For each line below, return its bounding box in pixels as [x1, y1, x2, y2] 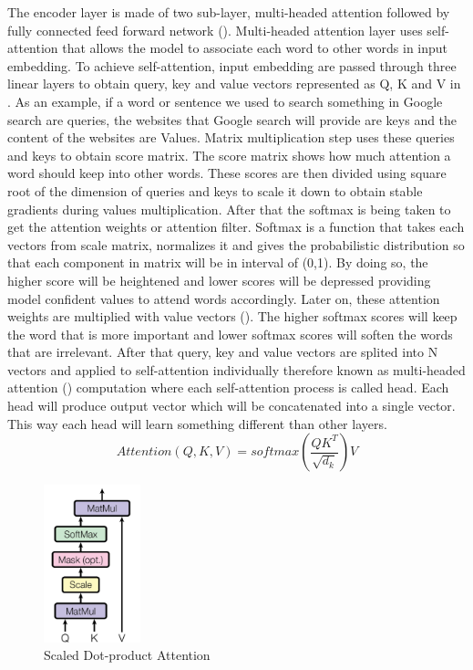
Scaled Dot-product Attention [44, 645, 211, 665]
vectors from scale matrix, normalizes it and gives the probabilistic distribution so [7, 235, 465, 254]
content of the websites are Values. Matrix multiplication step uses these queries [7, 128, 455, 147]
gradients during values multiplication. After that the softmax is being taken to [7, 199, 451, 218]
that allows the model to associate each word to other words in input [62, 38, 448, 58]
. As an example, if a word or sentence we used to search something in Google [7, 91, 443, 110]
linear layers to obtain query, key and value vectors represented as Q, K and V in [7, 74, 461, 93]
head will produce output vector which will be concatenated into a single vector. [7, 396, 456, 415]
